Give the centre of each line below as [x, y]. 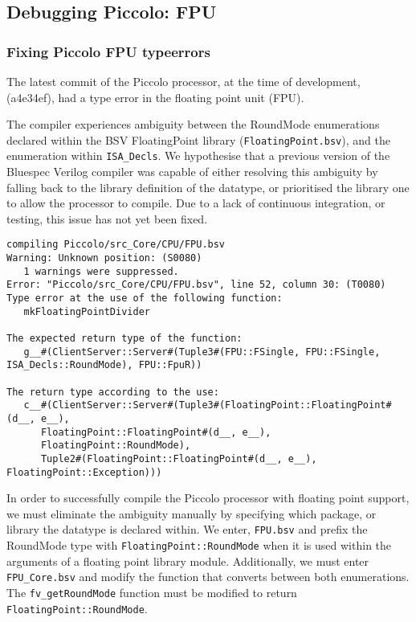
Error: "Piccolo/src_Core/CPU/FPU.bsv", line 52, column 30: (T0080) [196, 285]
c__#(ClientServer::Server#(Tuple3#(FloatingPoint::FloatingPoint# [208, 405]
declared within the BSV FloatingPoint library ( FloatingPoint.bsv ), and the [198, 139]
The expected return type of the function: [124, 339]
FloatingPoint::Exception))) [84, 472]
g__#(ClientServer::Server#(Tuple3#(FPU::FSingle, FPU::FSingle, [202, 352]
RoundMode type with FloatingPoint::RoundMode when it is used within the [199, 545]
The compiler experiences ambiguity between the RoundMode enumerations [193, 124]
